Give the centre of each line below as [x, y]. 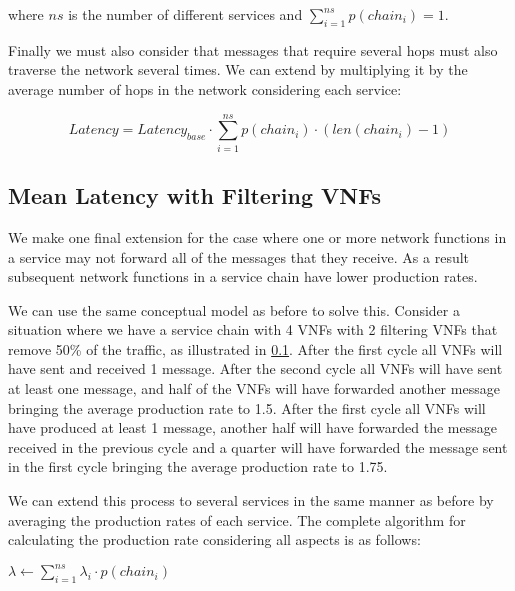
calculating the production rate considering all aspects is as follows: [214, 539]
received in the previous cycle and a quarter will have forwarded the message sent [258, 446]
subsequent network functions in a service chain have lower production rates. [243, 276]
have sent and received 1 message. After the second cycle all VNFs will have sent [255, 368]
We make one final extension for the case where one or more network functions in [257, 236]
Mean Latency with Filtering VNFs [194, 195]
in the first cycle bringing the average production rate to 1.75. [198, 466]
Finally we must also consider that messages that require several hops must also [253, 49]
